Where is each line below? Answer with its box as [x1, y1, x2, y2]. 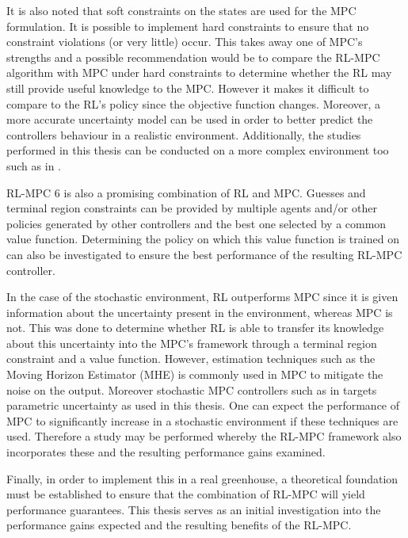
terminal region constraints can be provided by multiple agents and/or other [6, 200, 377, 216]
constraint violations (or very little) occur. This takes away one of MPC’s [6, 33, 363, 50]
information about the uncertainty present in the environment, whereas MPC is [6, 303, 393, 320]
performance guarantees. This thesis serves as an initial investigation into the [6, 501, 381, 517]
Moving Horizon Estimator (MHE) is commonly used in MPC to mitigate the [6, 366, 383, 383]
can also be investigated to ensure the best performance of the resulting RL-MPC [6, 246, 402, 262]
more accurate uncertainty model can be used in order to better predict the [6, 111, 373, 128]
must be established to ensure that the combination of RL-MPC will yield [6, 486, 365, 502]
